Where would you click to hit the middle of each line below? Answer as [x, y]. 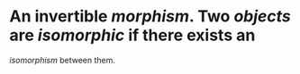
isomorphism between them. [62, 60]
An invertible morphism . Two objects [150, 16]
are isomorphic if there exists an [132, 35]
